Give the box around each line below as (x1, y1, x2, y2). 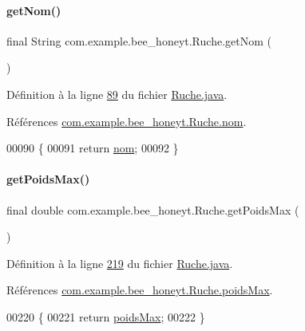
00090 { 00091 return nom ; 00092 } (6, 140, 179, 156)
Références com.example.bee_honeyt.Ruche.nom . (6, 112, 247, 129)
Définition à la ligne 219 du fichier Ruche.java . (6, 254, 233, 271)
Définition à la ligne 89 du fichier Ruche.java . (6, 85, 228, 102)
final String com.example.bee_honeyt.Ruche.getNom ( (6, 32, 271, 49)
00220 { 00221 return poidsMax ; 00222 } (6, 308, 205, 325)
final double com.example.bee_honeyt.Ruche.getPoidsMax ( (6, 201, 299, 218)
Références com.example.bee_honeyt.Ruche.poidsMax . (6, 282, 273, 298)
